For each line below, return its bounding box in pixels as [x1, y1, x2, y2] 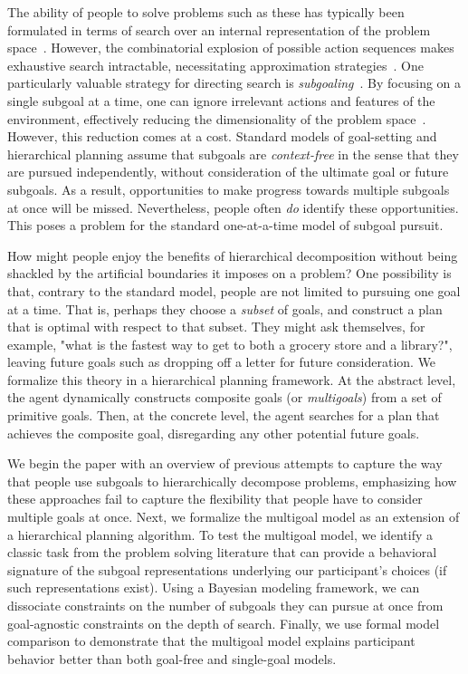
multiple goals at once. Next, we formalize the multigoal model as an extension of [7, 507, 460, 526]
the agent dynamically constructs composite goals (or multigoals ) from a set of [7, 388, 442, 407]
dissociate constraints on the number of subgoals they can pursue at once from [7, 596, 444, 614]
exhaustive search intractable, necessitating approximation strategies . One [7, 55, 424, 74]
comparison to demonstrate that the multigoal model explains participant [7, 631, 415, 650]
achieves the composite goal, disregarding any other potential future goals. [7, 423, 420, 442]
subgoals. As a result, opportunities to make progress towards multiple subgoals [7, 179, 450, 198]
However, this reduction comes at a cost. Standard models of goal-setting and [7, 127, 437, 146]
